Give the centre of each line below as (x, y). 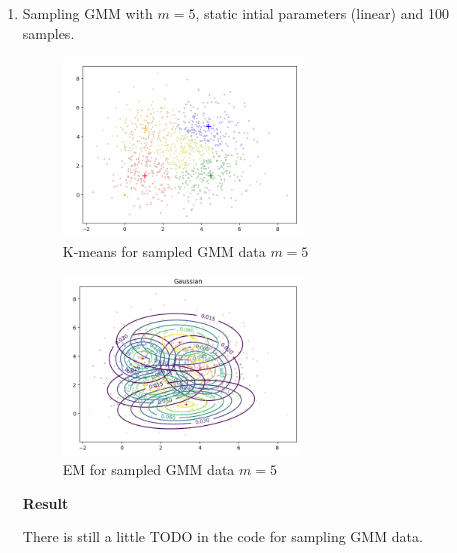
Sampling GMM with (87, 13)
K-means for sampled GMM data (164, 250)
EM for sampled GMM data (148, 469)
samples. (48, 32)
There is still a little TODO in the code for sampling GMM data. (222, 536)
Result (45, 502)
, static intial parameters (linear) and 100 (322, 13)
